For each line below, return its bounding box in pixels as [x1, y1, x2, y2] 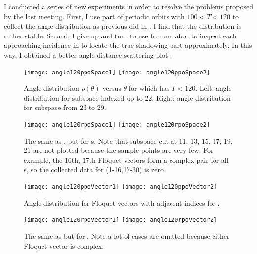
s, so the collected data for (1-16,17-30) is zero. [24, 164, 166, 175]
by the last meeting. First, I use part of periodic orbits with [4, 11, 185, 21]
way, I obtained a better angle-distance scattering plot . [4, 49, 172, 60]
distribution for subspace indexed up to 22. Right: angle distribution [24, 92, 231, 103]
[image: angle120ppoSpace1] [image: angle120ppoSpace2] [24, 69, 210, 76]
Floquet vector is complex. [24, 240, 104, 251]
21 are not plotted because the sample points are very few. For [24, 145, 214, 155]
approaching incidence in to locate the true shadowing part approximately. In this [4, 40, 252, 50]
